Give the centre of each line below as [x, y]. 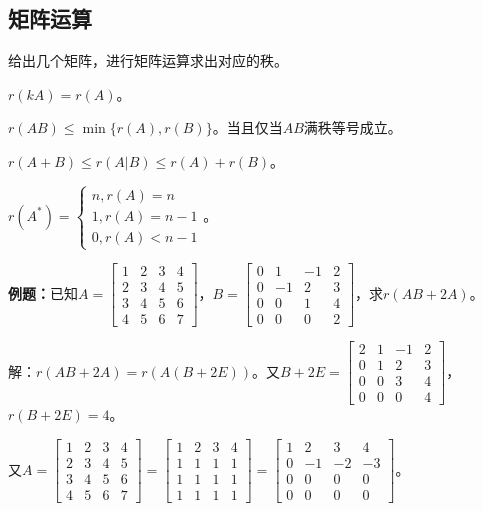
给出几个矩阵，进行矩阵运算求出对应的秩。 [148, 60]
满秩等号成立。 [352, 127]
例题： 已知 [43, 292]
